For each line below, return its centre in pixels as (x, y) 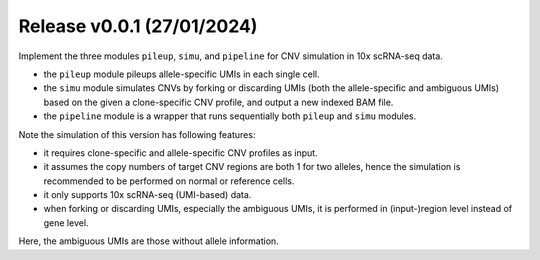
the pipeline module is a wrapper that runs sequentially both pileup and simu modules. (230, 116)
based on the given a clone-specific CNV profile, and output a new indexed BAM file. (218, 102)
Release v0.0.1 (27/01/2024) (138, 26)
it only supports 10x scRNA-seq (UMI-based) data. (147, 195)
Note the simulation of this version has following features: (137, 134)
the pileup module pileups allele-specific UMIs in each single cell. (181, 74)
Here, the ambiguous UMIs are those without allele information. (148, 241)
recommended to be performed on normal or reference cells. (169, 181)
